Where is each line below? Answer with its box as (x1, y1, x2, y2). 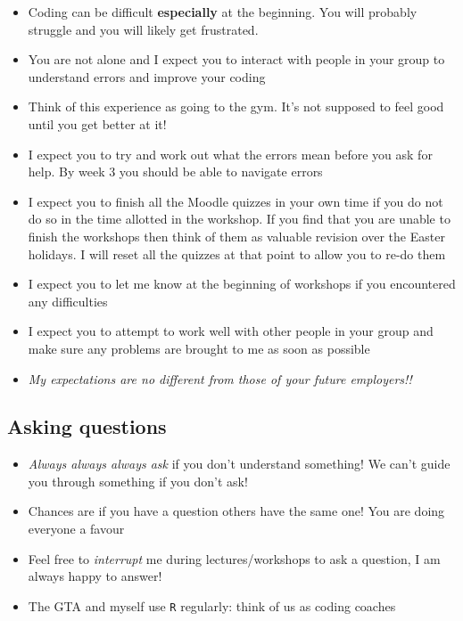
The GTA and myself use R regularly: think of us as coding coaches (28, 596, 396, 615)
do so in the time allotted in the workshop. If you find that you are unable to (28, 209, 451, 228)
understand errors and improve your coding (28, 67, 266, 86)
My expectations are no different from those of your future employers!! (28, 369, 412, 388)
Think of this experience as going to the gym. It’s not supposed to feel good (28, 97, 444, 116)
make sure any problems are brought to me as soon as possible (28, 339, 370, 357)
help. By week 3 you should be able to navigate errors (28, 162, 323, 181)
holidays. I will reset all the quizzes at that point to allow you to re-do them (28, 244, 446, 263)
